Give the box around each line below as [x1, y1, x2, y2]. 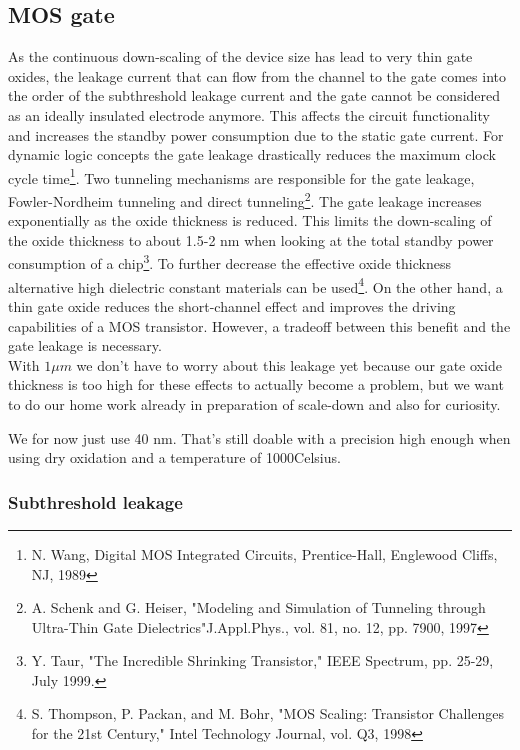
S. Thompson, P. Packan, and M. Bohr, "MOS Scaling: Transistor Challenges [31, 703, 504, 724]
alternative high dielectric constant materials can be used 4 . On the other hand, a [8, 273, 503, 297]
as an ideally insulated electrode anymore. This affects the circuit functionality [8, 104, 490, 125]
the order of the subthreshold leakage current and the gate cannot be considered [8, 85, 501, 106]
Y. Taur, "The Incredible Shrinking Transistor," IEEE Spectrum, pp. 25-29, [31, 650, 494, 671]
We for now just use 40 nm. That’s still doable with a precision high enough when [8, 427, 511, 448]
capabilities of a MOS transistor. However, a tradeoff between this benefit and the [8, 315, 511, 336]
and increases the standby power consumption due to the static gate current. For [8, 124, 504, 145]
